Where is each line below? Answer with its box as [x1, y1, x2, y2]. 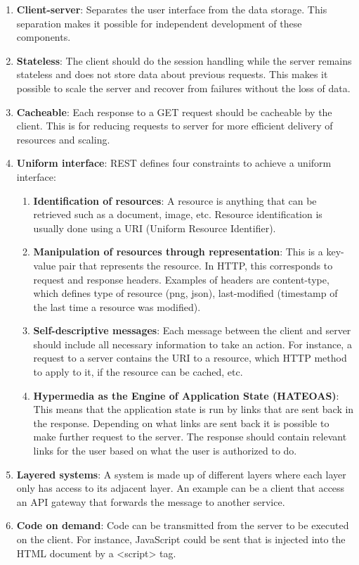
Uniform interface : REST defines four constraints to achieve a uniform [16, 155, 332, 170]
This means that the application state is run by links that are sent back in [33, 402, 354, 417]
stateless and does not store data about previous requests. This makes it [16, 67, 328, 82]
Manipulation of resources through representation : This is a [33, 244, 323, 259]
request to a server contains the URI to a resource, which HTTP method [33, 350, 347, 365]
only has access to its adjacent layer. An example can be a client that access [16, 481, 345, 495]
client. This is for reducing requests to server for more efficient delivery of [16, 118, 333, 133]
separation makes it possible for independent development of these [16, 15, 302, 30]
